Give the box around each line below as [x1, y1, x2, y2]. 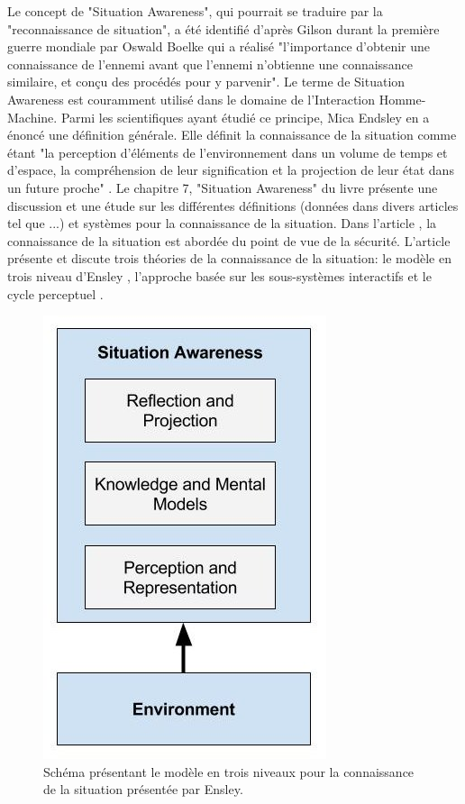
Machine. [7, 107, 58, 126]
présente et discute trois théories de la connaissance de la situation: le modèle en [7, 249, 451, 268]
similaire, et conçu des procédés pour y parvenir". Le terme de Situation [7, 72, 406, 91]
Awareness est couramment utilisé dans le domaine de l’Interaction [7, 89, 376, 108]
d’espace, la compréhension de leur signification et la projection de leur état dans [7, 160, 454, 179]
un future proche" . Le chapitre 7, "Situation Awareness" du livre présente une [7, 178, 438, 196]
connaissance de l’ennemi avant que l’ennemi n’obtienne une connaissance [7, 54, 413, 73]
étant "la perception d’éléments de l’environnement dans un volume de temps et [7, 142, 448, 161]
